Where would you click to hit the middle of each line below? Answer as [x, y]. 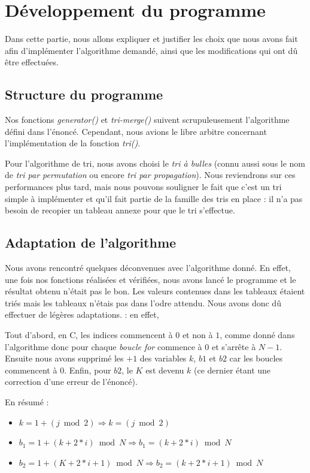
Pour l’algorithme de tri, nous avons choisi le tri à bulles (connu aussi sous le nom [155, 163]
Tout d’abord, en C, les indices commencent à [89, 335]
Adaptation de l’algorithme [91, 242]
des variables [163, 358]
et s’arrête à [234, 346]
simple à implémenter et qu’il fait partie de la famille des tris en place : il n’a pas [154, 198]
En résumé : [27, 402]
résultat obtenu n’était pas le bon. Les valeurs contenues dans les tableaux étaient [155, 291]
